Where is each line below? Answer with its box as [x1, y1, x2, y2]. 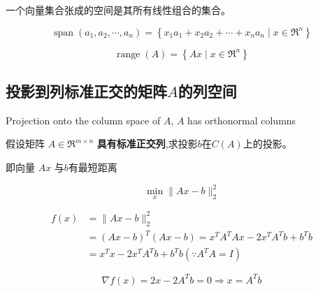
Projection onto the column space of [6, 112, 161, 127]
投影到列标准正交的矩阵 [6, 80, 167, 101]
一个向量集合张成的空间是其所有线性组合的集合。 [6, 3, 231, 17]
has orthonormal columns [187, 112, 296, 127]
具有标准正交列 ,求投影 [96, 136, 198, 151]
